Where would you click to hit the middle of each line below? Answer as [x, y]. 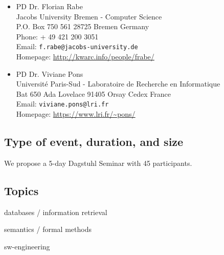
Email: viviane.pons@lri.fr [62, 104]
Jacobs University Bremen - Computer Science [89, 16]
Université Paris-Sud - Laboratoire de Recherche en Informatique [118, 84]
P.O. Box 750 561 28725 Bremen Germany [83, 26]
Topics [21, 190]
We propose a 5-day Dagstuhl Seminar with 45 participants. [98, 163]
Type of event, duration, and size [94, 142]
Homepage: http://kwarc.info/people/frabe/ [85, 57]
